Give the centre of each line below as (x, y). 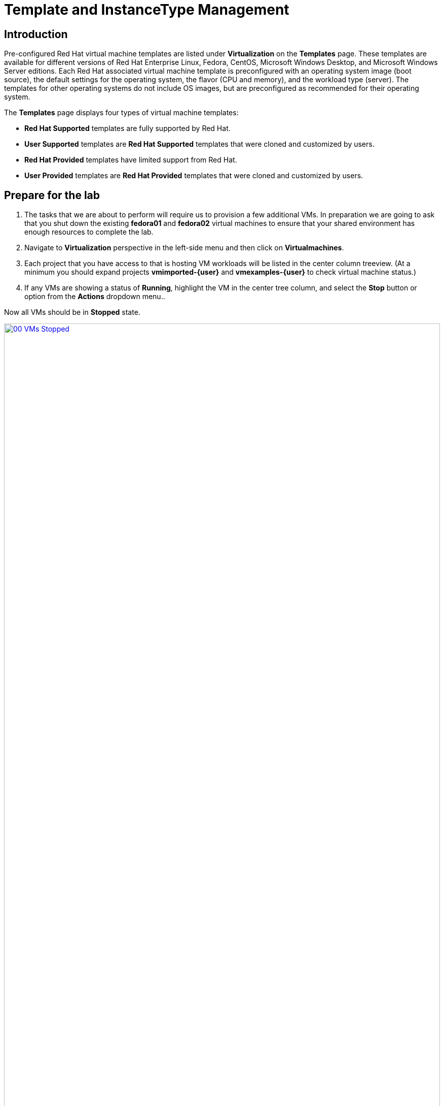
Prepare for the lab (52, 195)
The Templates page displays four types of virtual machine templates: (121, 113)
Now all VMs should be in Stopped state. (72, 312)
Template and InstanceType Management (147, 10)
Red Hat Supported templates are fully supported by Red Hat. (127, 128)
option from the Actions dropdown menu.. (95, 297)
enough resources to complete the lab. (89, 232)
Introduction (36, 34)
